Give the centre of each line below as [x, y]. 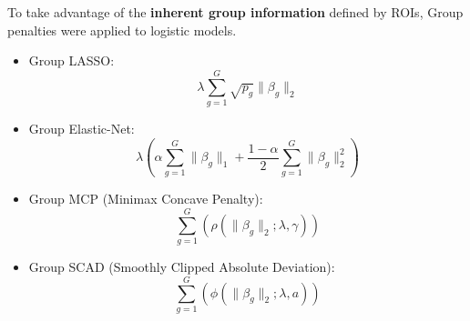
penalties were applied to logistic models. [122, 30]
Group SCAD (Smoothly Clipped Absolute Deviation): [182, 267]
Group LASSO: [72, 60]
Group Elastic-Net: [82, 129]
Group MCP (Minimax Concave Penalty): [146, 199]
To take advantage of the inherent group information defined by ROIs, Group [235, 12]
